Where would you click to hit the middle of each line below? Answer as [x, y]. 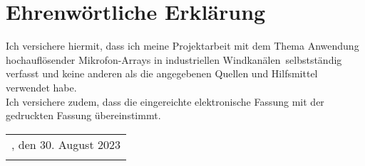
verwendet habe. [41, 87]
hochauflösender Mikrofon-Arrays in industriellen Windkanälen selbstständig [174, 59]
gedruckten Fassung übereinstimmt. [83, 115]
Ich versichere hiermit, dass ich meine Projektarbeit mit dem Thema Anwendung [182, 46]
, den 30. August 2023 [66, 144]
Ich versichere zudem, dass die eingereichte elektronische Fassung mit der [165, 101]
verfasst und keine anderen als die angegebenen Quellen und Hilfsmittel [162, 73]
